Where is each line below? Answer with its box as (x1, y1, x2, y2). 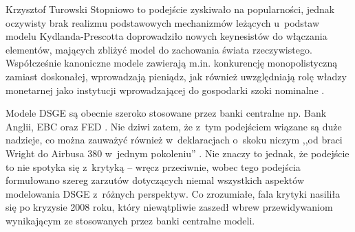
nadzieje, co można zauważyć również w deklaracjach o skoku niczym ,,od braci (6, 132, 343, 147)
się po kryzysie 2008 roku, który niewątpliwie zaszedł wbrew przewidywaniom (6, 200, 333, 214)
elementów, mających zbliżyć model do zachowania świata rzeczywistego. (6, 42, 312, 56)
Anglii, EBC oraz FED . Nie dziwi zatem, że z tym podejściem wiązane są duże (6, 119, 342, 133)
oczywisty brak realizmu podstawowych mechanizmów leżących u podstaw (6, 15, 320, 30)
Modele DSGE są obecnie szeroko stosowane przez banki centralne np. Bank (6, 106, 327, 120)
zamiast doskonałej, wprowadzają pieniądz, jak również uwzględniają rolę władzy (6, 69, 347, 83)
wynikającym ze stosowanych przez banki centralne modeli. (6, 213, 255, 227)
